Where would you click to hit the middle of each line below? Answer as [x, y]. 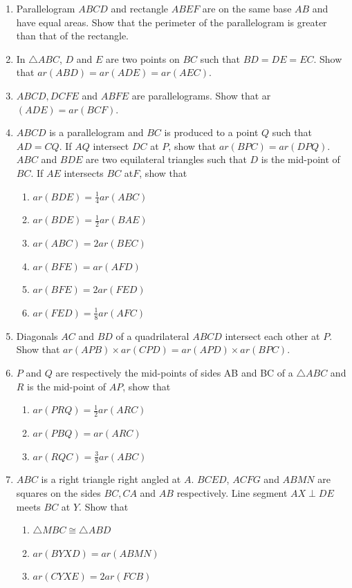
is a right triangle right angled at [111, 479]
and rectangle [140, 8]
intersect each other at [272, 335]
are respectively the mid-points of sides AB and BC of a [174, 372]
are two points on [143, 58]
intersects [84, 172]
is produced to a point [211, 132]
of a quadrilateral [152, 335]
